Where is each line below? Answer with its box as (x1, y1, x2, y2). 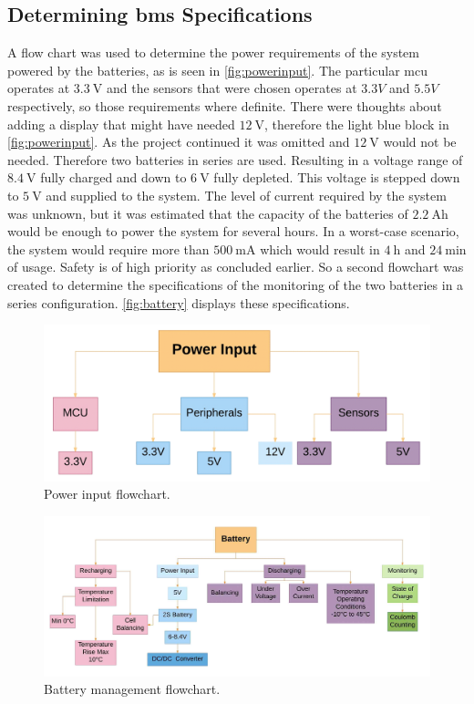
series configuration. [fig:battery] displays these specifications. (7, 293, 350, 312)
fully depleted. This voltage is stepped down (213, 168, 460, 187)
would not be (383, 132, 457, 151)
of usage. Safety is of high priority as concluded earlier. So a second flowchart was (7, 257, 464, 276)
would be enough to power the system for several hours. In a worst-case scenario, (7, 222, 459, 241)
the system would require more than (7, 239, 210, 258)
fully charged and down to (40, 168, 187, 187)
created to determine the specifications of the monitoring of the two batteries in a (7, 274, 464, 294)
